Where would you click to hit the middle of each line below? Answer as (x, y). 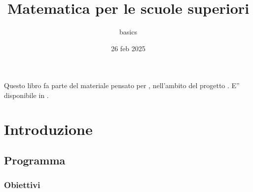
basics (128, 32)
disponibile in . (26, 95)
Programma (35, 160)
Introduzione (48, 129)
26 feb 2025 (128, 48)
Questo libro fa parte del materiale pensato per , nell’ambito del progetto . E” (122, 85)
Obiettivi (22, 184)
